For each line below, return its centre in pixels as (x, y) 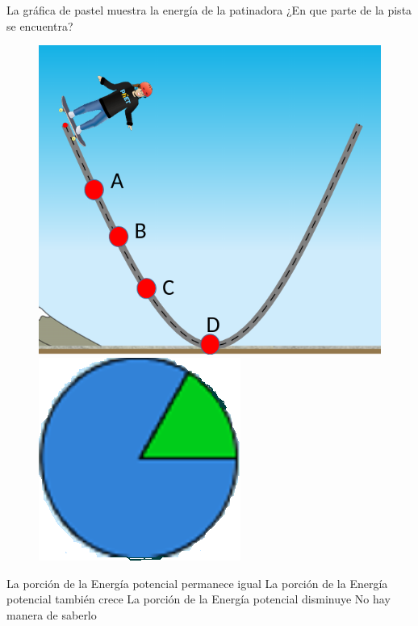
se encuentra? (40, 25)
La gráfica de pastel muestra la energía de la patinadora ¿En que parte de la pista (209, 10)
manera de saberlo (52, 615)
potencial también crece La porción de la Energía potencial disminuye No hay (199, 599)
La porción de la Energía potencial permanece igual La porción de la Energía (197, 583)
